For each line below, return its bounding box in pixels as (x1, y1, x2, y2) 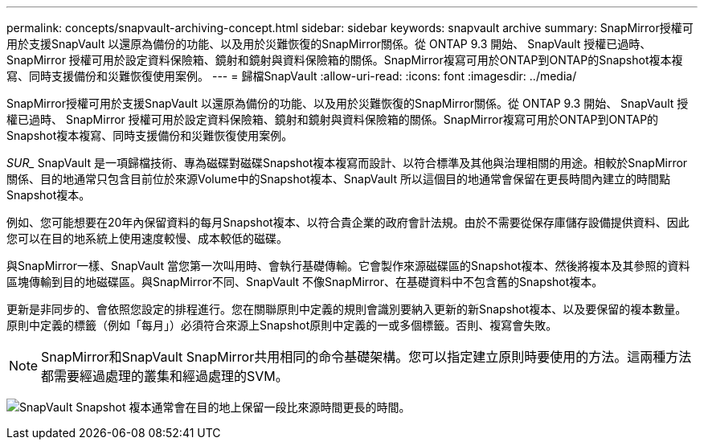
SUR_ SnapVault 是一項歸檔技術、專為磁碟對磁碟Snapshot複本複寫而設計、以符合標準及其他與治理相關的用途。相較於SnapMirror (6, 156, 688, 170)
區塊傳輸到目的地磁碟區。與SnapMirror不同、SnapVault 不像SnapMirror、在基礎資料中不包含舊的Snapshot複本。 (6, 275, 604, 288)
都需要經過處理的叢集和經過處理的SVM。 (41, 368, 289, 384)
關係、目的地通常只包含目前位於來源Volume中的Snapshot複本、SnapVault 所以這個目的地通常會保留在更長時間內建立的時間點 (6, 172, 670, 186)
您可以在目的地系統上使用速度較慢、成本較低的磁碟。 (6, 231, 288, 245)
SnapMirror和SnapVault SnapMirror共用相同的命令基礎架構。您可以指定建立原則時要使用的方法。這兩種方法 (41, 349, 692, 365)
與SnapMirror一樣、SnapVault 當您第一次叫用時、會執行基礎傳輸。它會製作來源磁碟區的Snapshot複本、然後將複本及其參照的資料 (6, 259, 690, 272)
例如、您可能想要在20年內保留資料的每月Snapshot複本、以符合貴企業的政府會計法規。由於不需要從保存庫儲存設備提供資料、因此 (6, 215, 690, 229)
